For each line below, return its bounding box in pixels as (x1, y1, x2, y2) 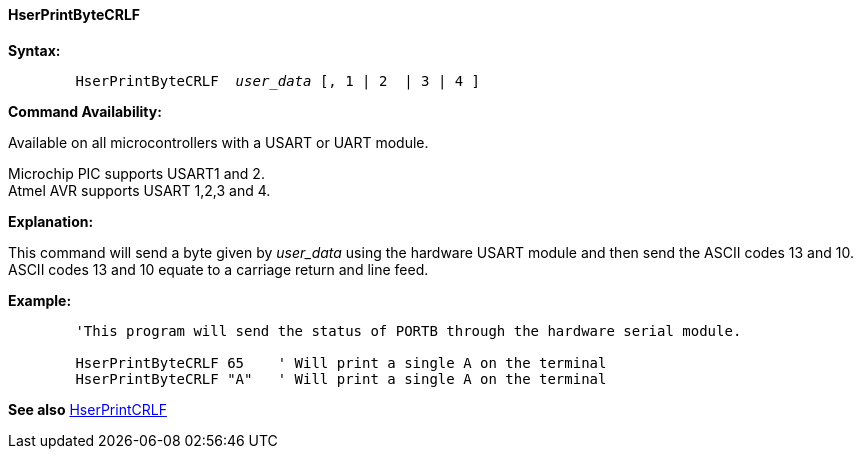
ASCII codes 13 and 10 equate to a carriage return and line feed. (8, 260, 429, 278)
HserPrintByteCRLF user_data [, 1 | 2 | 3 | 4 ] (75, 72, 481, 89)
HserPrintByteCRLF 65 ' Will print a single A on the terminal (75, 354, 607, 371)
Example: (8, 291, 72, 309)
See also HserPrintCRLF (8, 400, 167, 418)
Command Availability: (8, 102, 162, 120)
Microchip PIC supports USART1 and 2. (8, 164, 265, 182)
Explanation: (8, 212, 94, 230)
